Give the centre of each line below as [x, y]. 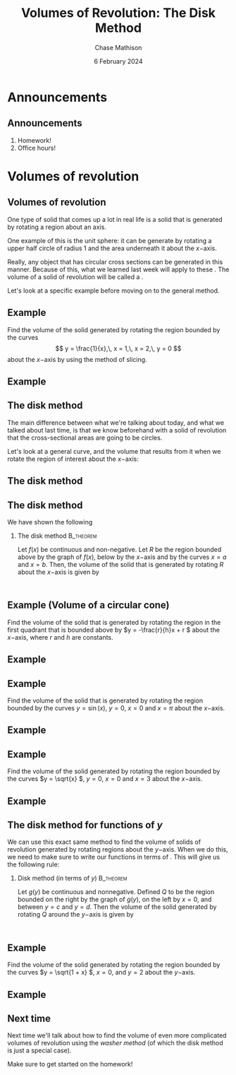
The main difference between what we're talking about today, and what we [116, 423]
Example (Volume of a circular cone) [89, 605]
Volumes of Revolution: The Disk [118, 13]
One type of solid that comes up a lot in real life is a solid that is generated [115, 219]
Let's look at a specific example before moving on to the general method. [113, 290]
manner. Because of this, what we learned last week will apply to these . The [118, 269]
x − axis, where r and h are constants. [61, 637]
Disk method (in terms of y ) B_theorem [72, 879]
